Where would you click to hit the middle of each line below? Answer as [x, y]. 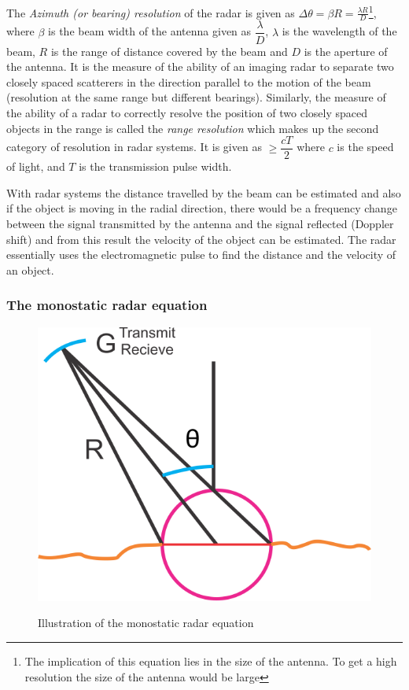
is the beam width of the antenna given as [150, 31]
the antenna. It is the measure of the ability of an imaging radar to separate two [200, 66]
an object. [30, 269]
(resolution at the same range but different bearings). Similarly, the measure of [196, 97]
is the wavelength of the [339, 31]
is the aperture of [346, 51]
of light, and [36, 166]
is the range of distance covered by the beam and [169, 51]
